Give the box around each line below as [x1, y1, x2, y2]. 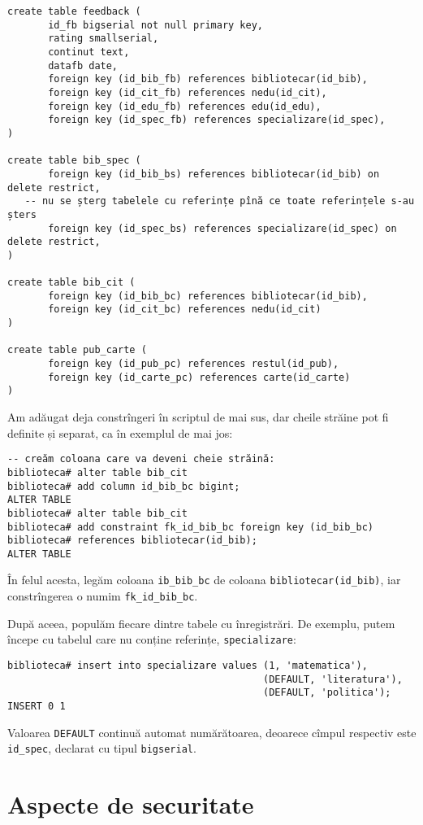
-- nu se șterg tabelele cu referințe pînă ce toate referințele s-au [24, 195, 415, 207]
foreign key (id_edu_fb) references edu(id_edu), [48, 100, 322, 112]
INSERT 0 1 [7, 701, 66, 712]
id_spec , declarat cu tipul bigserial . [7, 740, 196, 757]
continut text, [48, 46, 130, 58]
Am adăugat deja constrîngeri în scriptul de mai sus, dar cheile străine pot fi [7, 408, 389, 426]
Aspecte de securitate [7, 788, 254, 821]
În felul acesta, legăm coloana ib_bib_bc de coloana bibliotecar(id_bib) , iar [7, 571, 401, 588]
